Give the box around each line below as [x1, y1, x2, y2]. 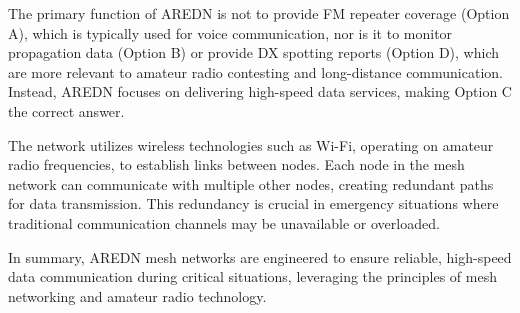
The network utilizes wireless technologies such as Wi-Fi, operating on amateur [8, 134, 494, 155]
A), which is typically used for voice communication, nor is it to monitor [8, 22, 453, 43]
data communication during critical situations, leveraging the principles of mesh [8, 266, 497, 287]
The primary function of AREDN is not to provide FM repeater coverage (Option [8, 3, 510, 23]
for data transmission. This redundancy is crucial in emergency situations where [8, 193, 499, 214]
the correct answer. [8, 100, 125, 121]
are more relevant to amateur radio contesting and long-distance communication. [8, 61, 503, 82]
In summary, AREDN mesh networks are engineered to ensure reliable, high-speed [8, 246, 512, 267]
